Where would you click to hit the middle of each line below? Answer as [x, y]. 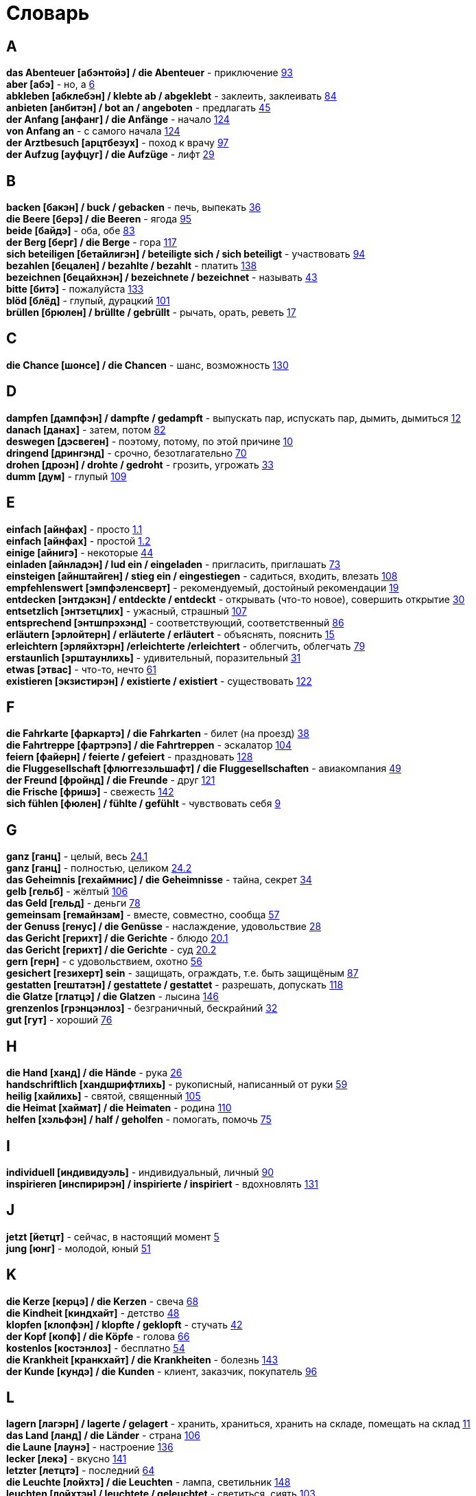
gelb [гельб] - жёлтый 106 [67, 892]
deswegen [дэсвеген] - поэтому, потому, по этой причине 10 [150, 441]
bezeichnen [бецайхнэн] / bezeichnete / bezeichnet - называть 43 [162, 277]
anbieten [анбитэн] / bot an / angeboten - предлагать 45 [139, 108]
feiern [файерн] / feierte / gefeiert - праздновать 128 [130, 757]
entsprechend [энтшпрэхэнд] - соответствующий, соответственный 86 [175, 622]
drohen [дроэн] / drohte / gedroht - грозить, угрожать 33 [140, 464]
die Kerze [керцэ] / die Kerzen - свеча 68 [103, 1301]
